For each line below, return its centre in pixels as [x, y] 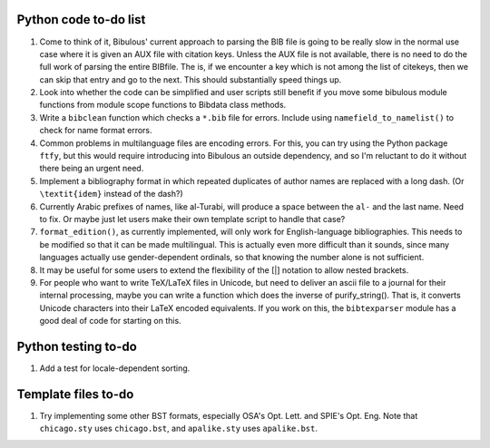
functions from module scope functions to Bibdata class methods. [163, 105]
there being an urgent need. [92, 169]
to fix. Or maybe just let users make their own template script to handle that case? [192, 219]
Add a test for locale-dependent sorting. [115, 368]
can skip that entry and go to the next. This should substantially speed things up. [191, 79]
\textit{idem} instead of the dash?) [111, 194]
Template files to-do [75, 394]
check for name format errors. [96, 131]
